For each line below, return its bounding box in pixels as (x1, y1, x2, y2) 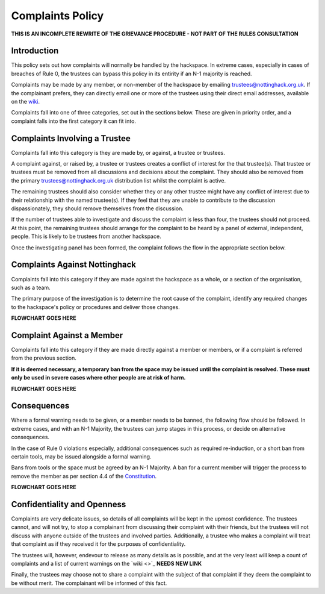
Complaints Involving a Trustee (11, 133, 131, 143)
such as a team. (11, 284, 51, 291)
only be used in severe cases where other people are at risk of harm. (11, 374, 186, 381)
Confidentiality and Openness (11, 499, 126, 509)
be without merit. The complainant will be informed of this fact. (11, 579, 167, 587)
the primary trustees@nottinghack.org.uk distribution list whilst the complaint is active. (11, 177, 226, 184)
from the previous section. (11, 354, 76, 361)
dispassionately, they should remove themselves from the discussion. (11, 205, 184, 212)
